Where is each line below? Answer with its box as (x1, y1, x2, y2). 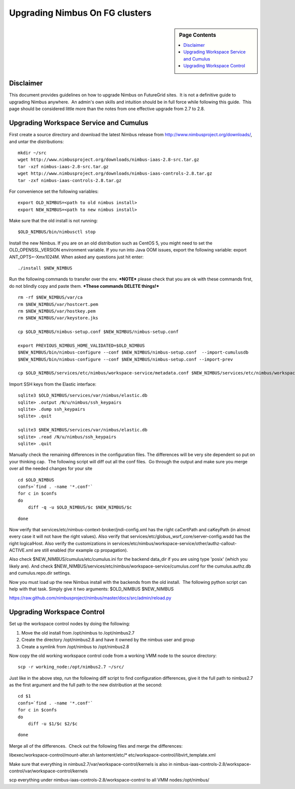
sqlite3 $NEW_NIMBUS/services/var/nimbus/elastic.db (18, 427, 147, 433)
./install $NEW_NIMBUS (18, 266, 73, 271)
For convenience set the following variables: (9, 188, 99, 194)
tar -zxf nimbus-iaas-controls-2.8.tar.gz (18, 178, 122, 183)
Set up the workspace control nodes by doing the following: (9, 621, 130, 627)
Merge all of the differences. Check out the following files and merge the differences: (9, 743, 183, 749)
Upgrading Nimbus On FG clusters (9, 7, 152, 18)
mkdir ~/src (18, 150, 47, 155)
